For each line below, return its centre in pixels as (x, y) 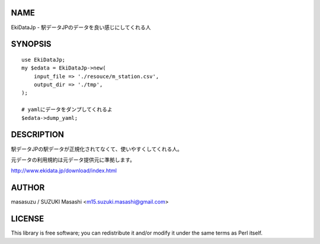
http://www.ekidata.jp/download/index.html (64, 171)
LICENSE (28, 219)
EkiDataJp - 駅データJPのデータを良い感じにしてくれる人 (81, 27)
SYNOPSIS (31, 44)
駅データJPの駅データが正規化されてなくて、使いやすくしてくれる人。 (97, 149)
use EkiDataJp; (44, 60)
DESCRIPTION (38, 134)
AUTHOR (28, 188)
